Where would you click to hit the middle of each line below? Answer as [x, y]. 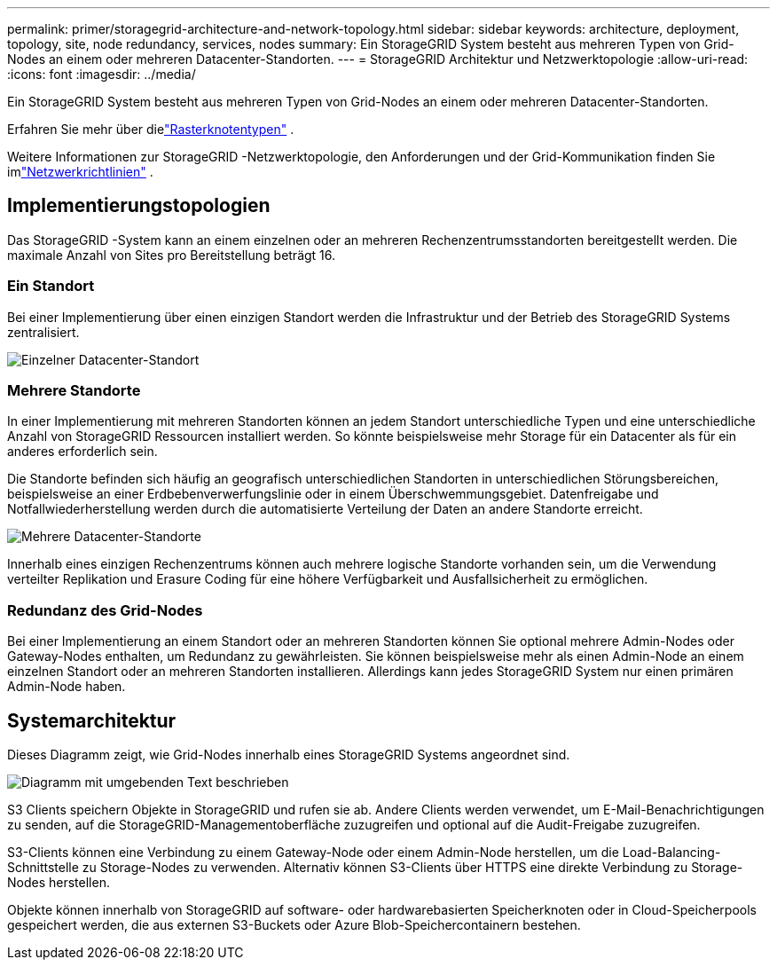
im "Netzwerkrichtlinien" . [80, 172]
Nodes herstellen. [59, 882]
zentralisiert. [43, 332]
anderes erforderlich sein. [82, 452]
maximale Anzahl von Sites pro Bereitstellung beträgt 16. [172, 255]
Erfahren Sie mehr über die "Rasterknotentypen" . [151, 129]
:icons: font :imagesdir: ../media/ [102, 74]
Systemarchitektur [92, 720]
